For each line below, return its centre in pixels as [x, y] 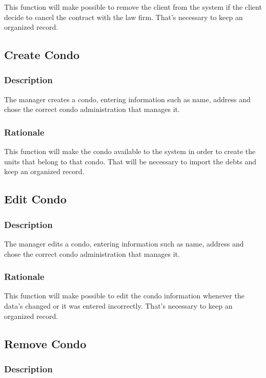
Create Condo [42, 55]
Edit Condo [35, 199]
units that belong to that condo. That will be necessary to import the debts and [130, 161]
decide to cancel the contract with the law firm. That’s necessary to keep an [124, 17]
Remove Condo [45, 343]
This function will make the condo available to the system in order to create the [130, 151]
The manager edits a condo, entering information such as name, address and [124, 243]
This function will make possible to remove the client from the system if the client [133, 7]
